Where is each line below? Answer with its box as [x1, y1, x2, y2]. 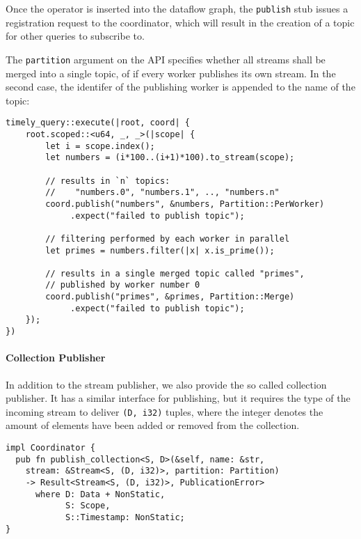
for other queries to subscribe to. [6, 29, 145, 43]
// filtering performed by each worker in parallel [45, 233, 290, 244]
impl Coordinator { [6, 442, 95, 453]
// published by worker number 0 [45, 280, 200, 290]
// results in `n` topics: [45, 175, 170, 186]
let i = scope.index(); [45, 141, 155, 151]
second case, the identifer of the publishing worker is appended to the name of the [6, 79, 355, 94]
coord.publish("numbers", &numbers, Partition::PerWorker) [45, 198, 325, 209]
